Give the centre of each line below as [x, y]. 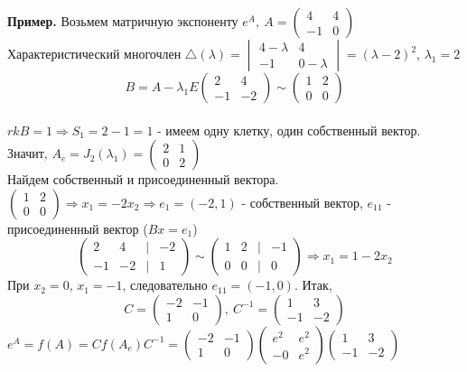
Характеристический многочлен [94, 53]
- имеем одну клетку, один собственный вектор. [289, 130]
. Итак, [313, 285]
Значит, [28, 153]
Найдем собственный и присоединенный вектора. [143, 179]
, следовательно [165, 285]
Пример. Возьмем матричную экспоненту [123, 21]
